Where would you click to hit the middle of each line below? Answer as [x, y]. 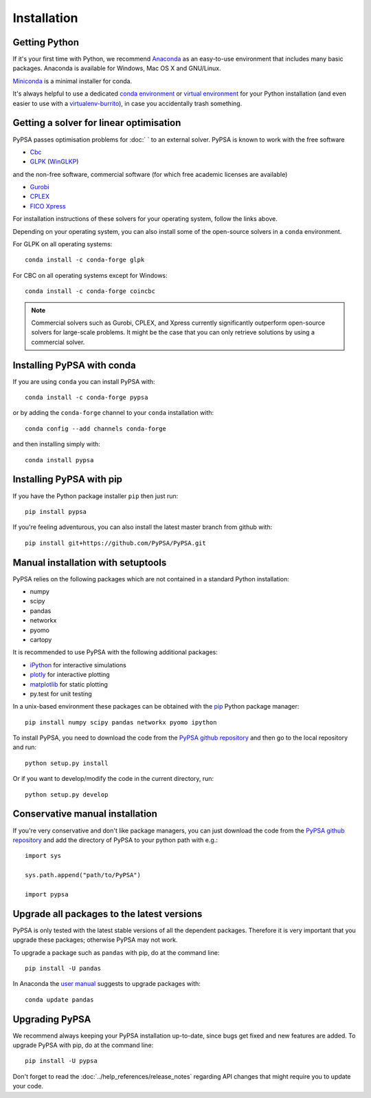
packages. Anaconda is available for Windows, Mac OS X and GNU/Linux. [117, 68]
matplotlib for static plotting [69, 684]
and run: [25, 747]
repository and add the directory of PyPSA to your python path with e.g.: [115, 840]
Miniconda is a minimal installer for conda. [72, 81]
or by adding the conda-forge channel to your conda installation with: [113, 413]
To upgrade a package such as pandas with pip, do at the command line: [116, 952]
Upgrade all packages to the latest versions [108, 914]
